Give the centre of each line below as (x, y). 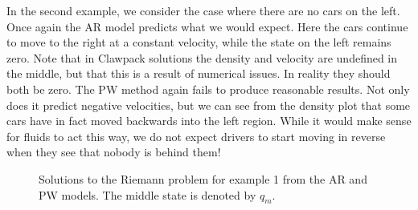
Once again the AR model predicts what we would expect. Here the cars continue (207, 26)
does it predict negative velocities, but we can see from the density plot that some (209, 105)
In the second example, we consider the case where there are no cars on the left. (203, 10)
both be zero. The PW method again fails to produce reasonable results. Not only (208, 89)
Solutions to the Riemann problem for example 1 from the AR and (203, 178)
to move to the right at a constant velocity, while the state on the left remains (199, 42)
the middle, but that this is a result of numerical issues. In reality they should (199, 73)
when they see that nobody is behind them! (114, 152)
